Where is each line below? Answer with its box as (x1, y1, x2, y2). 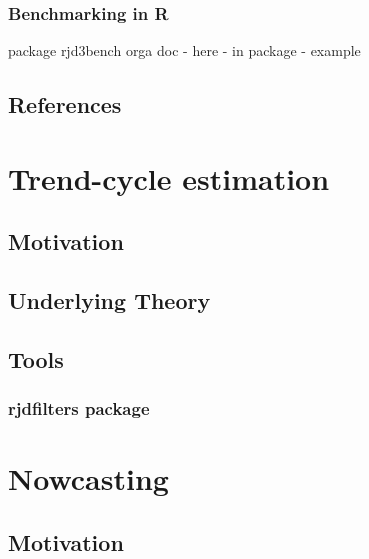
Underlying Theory (8, 285, 211, 316)
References (8, 89, 122, 120)
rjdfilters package (8, 396, 150, 421)
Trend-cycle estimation (8, 157, 330, 198)
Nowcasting (8, 458, 169, 499)
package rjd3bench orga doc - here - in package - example (8, 40, 361, 61)
